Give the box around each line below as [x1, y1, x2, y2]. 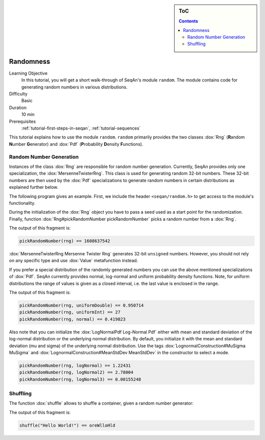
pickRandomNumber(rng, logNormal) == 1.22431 [19, 362, 131, 368]
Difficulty [9, 91, 28, 97]
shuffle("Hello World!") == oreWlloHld [19, 422, 115, 428]
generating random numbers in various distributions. [21, 84, 128, 90]
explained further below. [9, 184, 58, 190]
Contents [179, 18, 198, 24]
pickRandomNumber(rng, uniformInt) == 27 [19, 309, 121, 315]
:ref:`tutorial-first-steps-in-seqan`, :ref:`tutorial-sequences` [21, 125, 141, 131]
